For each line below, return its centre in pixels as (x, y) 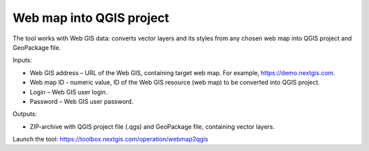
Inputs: (22, 60)
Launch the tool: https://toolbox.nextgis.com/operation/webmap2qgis (110, 139)
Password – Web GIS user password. (82, 101)
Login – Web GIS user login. (69, 92)
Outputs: (25, 114)
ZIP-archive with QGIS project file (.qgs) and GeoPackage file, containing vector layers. (152, 126)
